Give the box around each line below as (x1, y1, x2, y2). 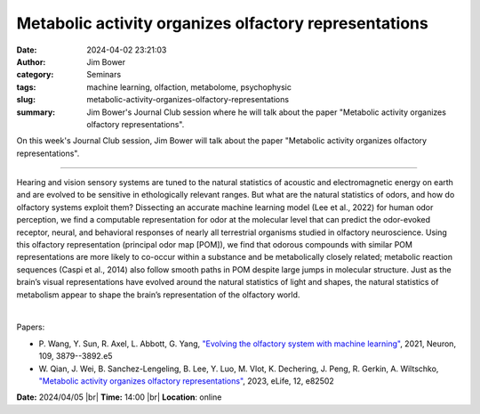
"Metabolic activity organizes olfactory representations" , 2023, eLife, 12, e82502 (38, 375, 335, 386)
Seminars (86, 69, 122, 80)
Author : (16, 56, 46, 67)
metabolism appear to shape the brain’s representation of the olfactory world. (16, 289, 300, 300)
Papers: (16, 321, 45, 333)
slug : (16, 94, 36, 105)
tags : (16, 81, 36, 93)
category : (16, 69, 54, 80)
